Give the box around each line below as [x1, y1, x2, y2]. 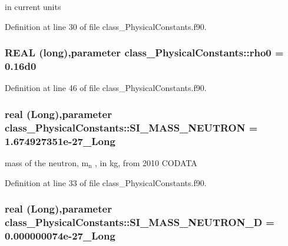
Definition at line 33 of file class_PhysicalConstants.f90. [5, 176, 207, 188]
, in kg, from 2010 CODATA [95, 156, 197, 169]
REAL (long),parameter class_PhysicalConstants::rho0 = [5, 45, 284, 60]
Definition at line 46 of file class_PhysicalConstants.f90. [5, 82, 207, 94]
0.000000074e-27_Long [5, 228, 115, 242]
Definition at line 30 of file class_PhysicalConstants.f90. [5, 20, 207, 32]
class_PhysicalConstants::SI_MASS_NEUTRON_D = [5, 215, 274, 230]
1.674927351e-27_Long [5, 133, 115, 148]
